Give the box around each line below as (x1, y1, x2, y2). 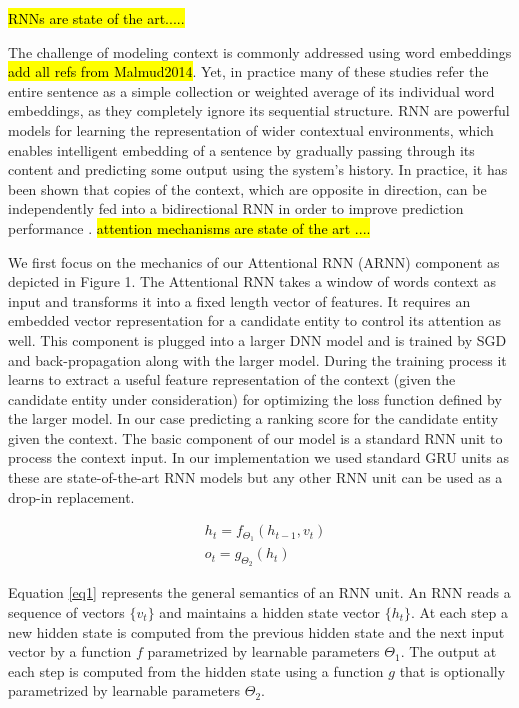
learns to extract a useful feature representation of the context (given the (8, 369, 456, 390)
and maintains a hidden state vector (159, 601, 380, 622)
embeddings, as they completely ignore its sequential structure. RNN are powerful (8, 100, 510, 121)
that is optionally (399, 660, 506, 681)
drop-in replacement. (8, 486, 135, 507)
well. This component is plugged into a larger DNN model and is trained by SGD (8, 329, 507, 350)
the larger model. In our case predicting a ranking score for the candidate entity (8, 408, 499, 429)
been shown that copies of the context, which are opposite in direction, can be (8, 178, 487, 199)
